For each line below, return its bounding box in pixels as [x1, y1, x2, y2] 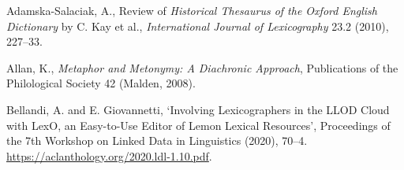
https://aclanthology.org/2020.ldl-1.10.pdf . [6, 147, 212, 164]
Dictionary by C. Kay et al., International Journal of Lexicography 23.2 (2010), [6, 17, 389, 34]
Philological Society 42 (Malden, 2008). [6, 75, 196, 91]
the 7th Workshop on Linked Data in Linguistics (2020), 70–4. [6, 132, 308, 149]
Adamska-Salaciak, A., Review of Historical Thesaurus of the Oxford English [6, 2, 377, 18]
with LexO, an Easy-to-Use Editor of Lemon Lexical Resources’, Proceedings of [6, 116, 391, 133]
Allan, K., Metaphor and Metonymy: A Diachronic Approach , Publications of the [6, 59, 398, 76]
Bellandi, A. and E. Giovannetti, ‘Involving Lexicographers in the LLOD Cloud [6, 101, 390, 117]
